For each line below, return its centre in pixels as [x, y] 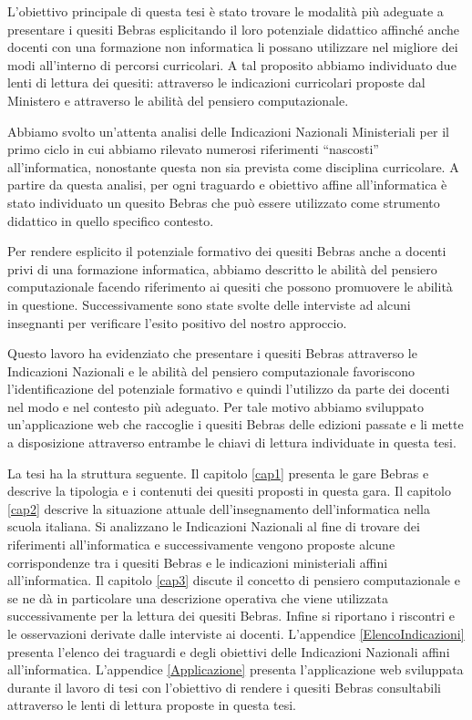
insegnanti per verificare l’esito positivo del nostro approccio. [177, 322]
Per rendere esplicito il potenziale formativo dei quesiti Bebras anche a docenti [227, 251]
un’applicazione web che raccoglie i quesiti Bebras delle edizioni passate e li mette [236, 424]
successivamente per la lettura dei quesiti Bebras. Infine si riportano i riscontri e [231, 616]
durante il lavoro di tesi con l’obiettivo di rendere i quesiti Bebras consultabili [224, 687]
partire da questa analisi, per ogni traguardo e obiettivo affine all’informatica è [227, 185]
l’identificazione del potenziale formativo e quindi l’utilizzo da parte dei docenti [229, 389]
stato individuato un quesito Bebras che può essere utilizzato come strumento [224, 202]
